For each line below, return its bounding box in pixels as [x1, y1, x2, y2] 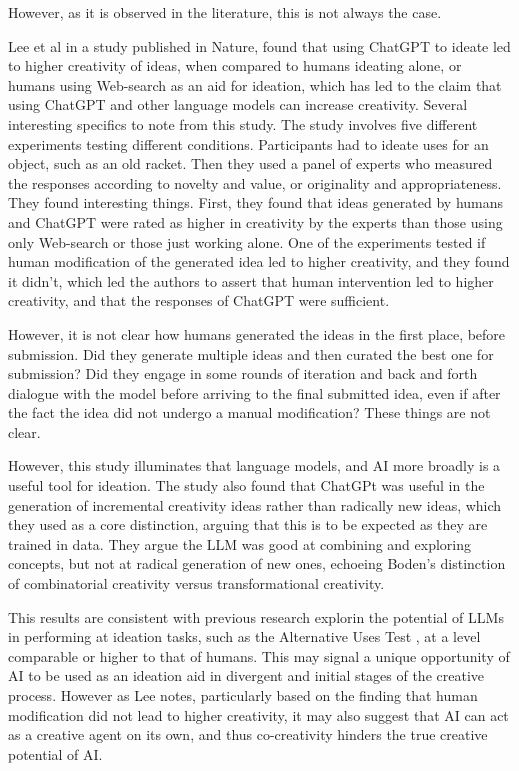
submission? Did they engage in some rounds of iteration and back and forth [8, 363, 478, 384]
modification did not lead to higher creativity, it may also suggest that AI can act [8, 704, 509, 725]
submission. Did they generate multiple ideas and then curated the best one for [8, 343, 494, 364]
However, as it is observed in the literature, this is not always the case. [8, 2, 442, 22]
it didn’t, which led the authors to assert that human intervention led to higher [8, 270, 494, 291]
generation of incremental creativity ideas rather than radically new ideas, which [8, 494, 502, 515]
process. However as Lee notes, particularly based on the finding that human [8, 685, 478, 705]
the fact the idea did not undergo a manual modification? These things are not [8, 402, 491, 423]
